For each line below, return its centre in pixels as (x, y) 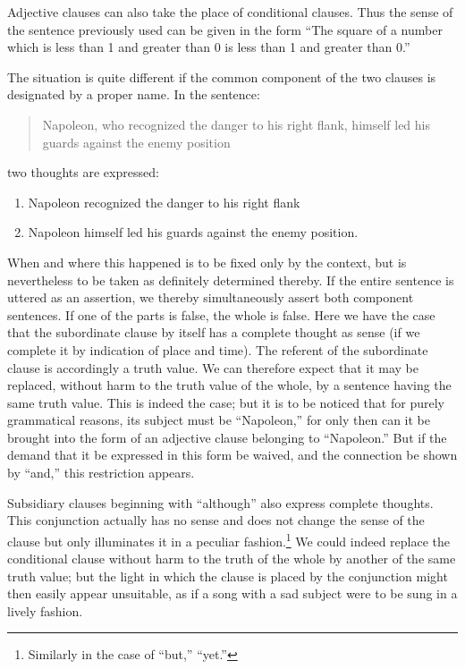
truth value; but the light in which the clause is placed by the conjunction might (228, 576)
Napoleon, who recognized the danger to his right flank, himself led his (236, 124)
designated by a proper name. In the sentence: (134, 94)
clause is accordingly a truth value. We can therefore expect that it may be (213, 367)
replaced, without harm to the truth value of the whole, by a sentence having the (229, 385)
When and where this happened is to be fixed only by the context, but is (207, 262)
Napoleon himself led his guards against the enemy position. (193, 232)
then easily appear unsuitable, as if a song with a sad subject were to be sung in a (232, 593)
